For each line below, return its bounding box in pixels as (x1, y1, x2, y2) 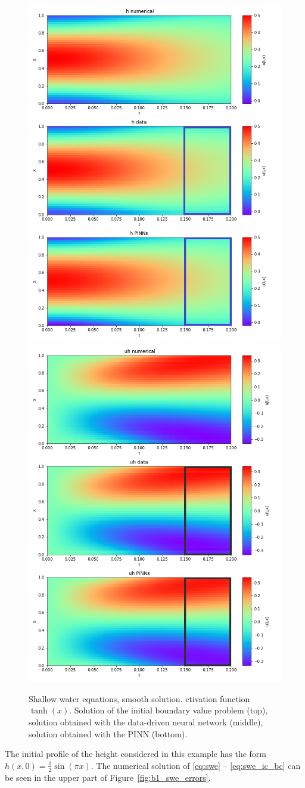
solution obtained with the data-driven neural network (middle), (29, 716, 263, 728)
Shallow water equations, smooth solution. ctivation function (29, 692, 250, 704)
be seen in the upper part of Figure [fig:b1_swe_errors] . (5, 771, 211, 783)
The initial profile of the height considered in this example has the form (5, 747, 267, 760)
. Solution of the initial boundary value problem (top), (69, 704, 268, 716)
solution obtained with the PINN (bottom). (29, 727, 188, 740)
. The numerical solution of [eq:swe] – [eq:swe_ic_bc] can (91, 759, 301, 771)
